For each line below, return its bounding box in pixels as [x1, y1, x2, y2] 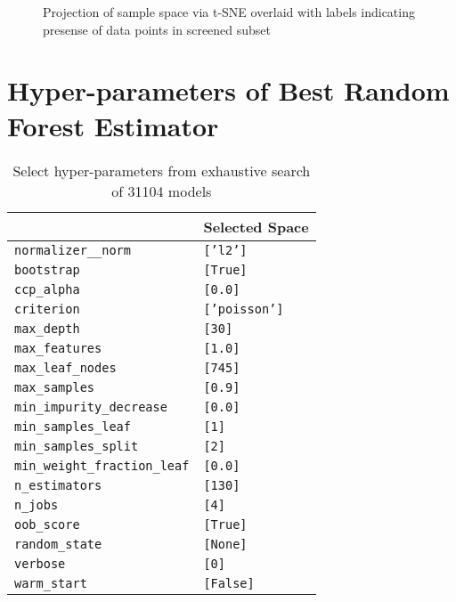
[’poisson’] [203, 301, 284, 316]
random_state [14, 536, 102, 551]
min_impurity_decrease [14, 399, 167, 414]
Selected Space [203, 216, 309, 237]
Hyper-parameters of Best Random [7, 72, 450, 109]
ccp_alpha [14, 281, 80, 297]
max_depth [14, 321, 80, 336]
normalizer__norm [14, 242, 131, 257]
